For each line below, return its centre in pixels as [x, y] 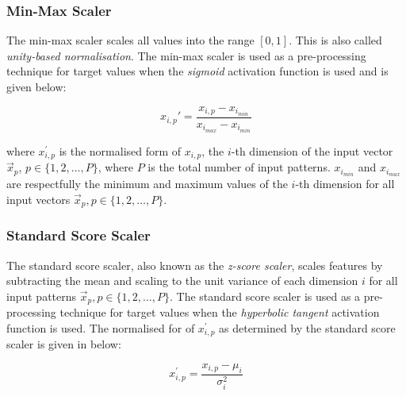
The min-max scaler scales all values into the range [130, 40]
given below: [36, 87]
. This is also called [335, 40]
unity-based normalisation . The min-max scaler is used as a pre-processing [186, 55]
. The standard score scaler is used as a [265, 296]
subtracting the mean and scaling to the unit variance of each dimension [182, 281]
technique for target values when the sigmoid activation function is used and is [197, 71]
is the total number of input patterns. [239, 167]
